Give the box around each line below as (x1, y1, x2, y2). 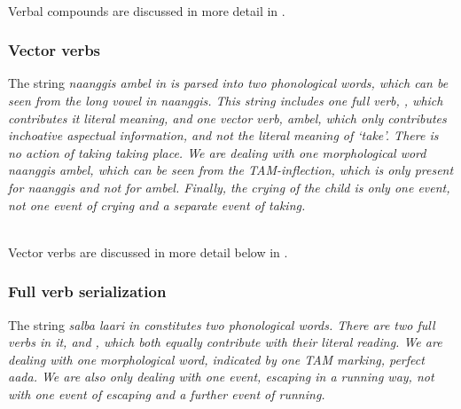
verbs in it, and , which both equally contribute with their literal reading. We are (8, 333, 442, 351)
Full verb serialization (8, 280, 167, 303)
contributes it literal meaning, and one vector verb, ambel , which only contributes (8, 108, 447, 127)
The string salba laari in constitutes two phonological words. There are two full (8, 315, 435, 334)
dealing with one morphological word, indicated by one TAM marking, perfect (8, 350, 425, 368)
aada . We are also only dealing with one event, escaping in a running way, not (8, 367, 434, 386)
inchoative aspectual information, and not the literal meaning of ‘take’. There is (8, 126, 439, 145)
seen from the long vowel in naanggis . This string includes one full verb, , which (8, 91, 443, 109)
